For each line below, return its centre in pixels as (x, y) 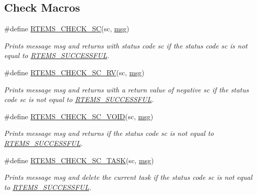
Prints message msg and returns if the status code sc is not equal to (109, 133)
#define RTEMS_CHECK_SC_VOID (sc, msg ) (79, 116)
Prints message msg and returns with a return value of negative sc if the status (126, 89)
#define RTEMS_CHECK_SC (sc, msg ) (67, 29)
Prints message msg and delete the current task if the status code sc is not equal (128, 177)
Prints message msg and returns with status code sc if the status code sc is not (126, 45)
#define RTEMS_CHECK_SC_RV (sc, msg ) (74, 72)
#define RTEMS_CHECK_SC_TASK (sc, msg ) (79, 160)
